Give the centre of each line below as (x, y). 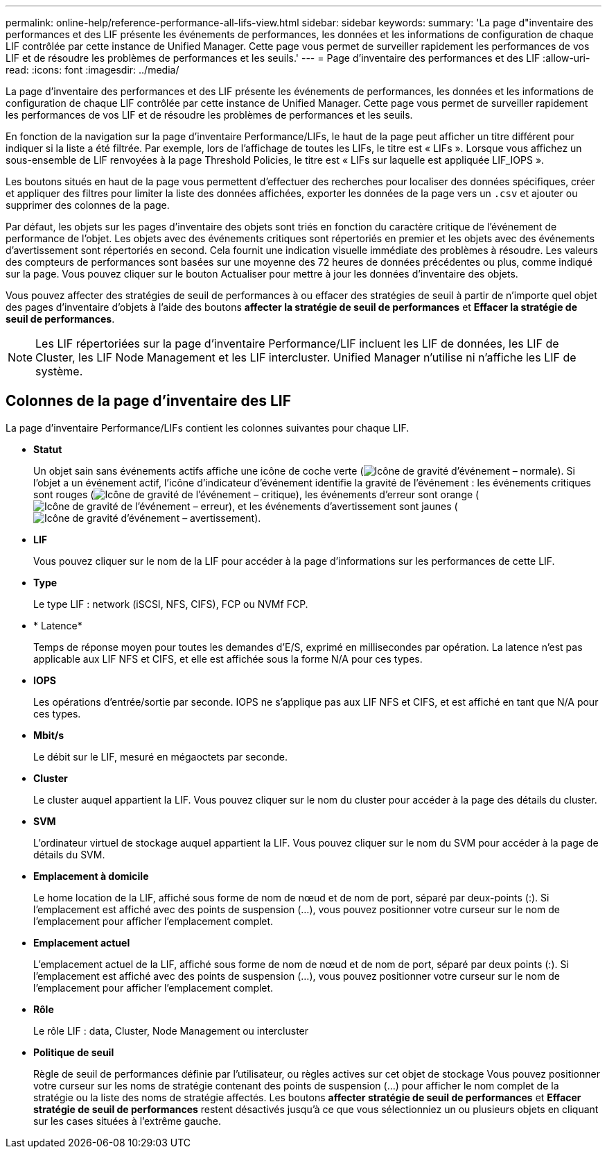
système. (59, 371)
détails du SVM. (69, 854)
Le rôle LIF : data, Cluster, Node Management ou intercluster (171, 1030)
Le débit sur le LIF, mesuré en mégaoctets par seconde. (160, 756)
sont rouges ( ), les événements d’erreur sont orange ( (256, 494)
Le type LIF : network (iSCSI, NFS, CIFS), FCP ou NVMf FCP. (171, 604)
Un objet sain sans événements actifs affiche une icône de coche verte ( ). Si (304, 470)
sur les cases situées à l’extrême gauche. (127, 1121)
